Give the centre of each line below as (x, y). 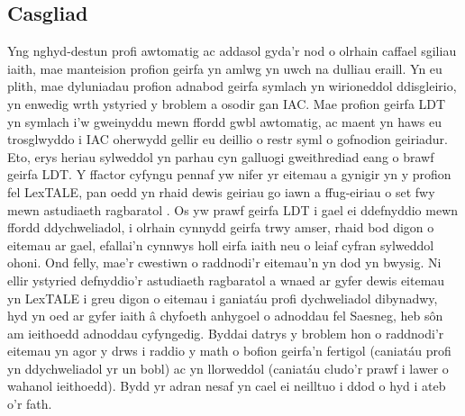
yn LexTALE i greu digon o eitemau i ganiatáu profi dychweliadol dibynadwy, (223, 298)
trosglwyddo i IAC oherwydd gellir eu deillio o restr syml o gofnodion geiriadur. (228, 139)
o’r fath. (30, 404)
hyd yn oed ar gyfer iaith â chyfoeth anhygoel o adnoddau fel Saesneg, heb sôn (225, 316)
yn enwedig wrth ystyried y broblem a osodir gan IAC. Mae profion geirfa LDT (227, 103)
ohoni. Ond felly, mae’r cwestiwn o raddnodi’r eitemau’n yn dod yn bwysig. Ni (224, 262)
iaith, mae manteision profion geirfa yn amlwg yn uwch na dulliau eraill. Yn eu (225, 68)
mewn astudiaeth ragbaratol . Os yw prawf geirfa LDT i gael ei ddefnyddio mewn (233, 209)
